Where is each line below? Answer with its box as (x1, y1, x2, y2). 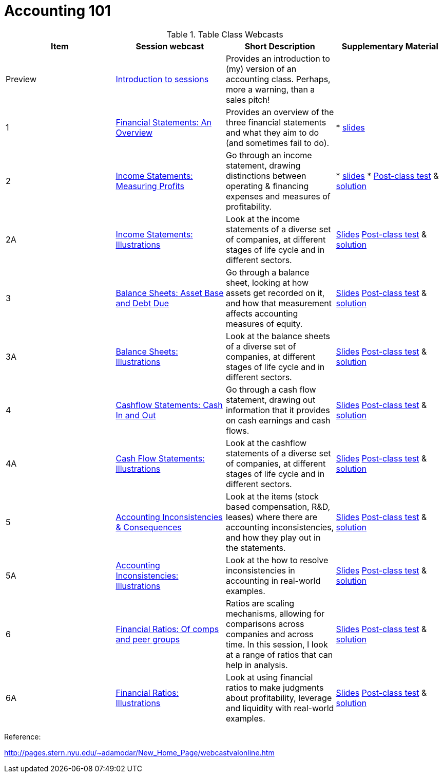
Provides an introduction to (226, 53, 330, 64)
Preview (6, 73, 36, 84)
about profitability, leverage (226, 692, 332, 703)
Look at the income (226, 213, 300, 224)
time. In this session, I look (226, 639, 328, 650)
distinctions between (226, 170, 306, 181)
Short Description (244, 41, 315, 51)
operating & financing (226, 180, 309, 191)
